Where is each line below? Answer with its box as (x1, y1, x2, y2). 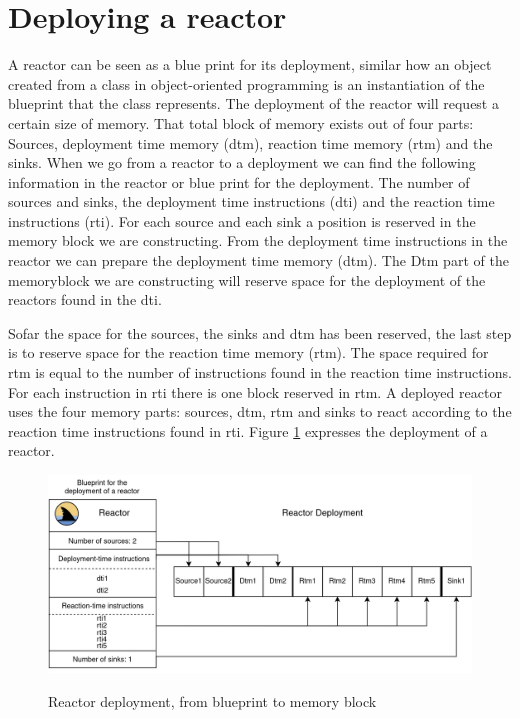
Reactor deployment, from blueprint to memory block (48, 690, 377, 711)
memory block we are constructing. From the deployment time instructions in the (8, 230, 508, 251)
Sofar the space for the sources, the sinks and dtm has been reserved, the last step (8, 322, 512, 343)
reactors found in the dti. (8, 289, 162, 310)
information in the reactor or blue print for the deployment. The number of (8, 171, 470, 192)
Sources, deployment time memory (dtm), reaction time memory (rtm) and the (8, 132, 493, 153)
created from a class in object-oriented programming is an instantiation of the (8, 73, 485, 94)
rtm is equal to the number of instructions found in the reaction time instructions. (8, 362, 512, 383)
